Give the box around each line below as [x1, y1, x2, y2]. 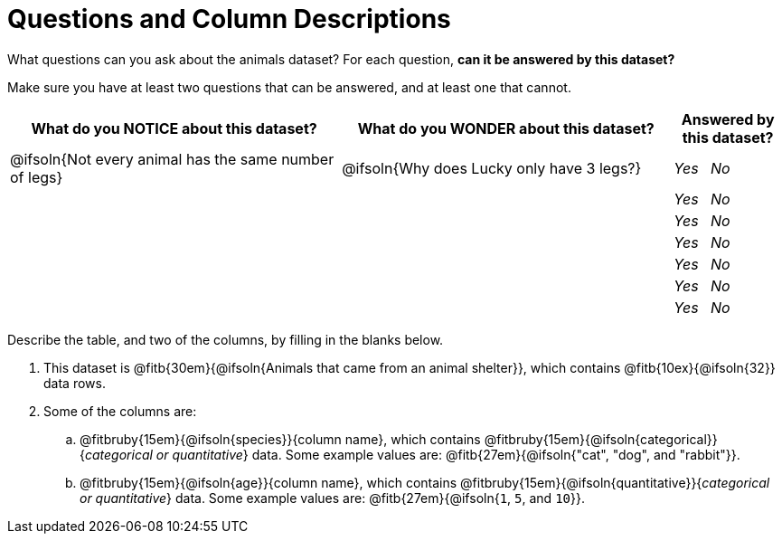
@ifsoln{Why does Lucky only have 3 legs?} [342, 158, 642, 177]
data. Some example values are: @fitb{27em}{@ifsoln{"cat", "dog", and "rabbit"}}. [251, 446, 740, 462]
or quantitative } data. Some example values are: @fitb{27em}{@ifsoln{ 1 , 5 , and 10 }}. [80, 489, 585, 506]
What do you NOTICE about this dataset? [31, 119, 317, 138]
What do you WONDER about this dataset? [357, 119, 655, 138]
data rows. [43, 375, 106, 391]
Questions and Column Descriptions [7, 4, 451, 34]
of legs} [10, 167, 63, 186]
